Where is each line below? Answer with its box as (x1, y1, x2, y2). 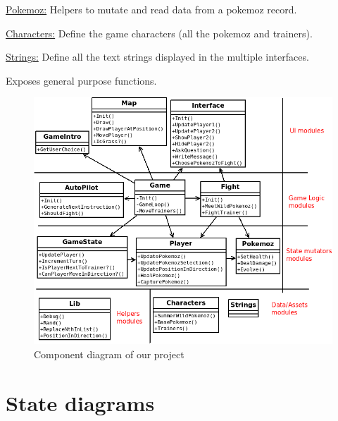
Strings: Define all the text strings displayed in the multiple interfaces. (6, 49, 309, 64)
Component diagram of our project (34, 346, 184, 361)
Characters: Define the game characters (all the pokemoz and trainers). (6, 25, 313, 40)
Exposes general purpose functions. (6, 73, 157, 87)
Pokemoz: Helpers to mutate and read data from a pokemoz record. (6, 2, 297, 16)
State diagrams (6, 388, 155, 417)
